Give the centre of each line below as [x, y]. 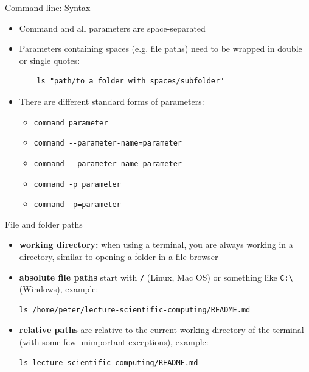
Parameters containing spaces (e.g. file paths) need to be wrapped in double [161, 48]
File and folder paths [44, 224]
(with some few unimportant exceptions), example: [114, 342]
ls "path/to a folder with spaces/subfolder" [130, 81]
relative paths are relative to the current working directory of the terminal [161, 330]
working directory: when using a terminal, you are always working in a [156, 244]
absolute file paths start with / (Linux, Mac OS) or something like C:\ [156, 277]
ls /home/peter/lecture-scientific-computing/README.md [135, 310]
